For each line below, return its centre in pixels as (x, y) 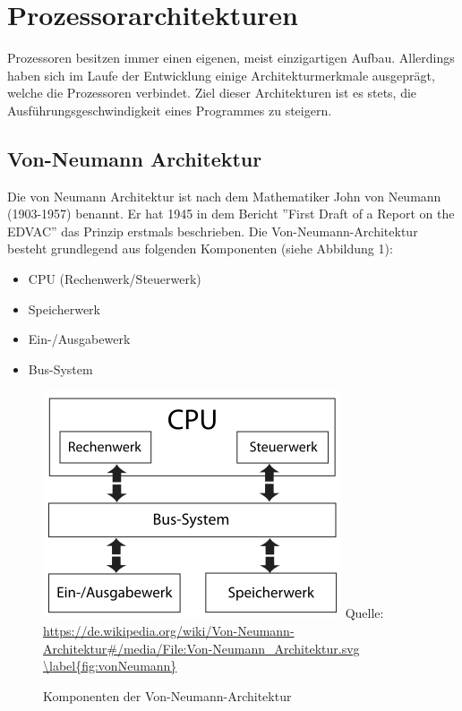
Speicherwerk (64, 308)
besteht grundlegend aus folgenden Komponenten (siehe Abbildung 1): (200, 248)
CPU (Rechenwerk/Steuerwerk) (115, 279)
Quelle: (364, 613)
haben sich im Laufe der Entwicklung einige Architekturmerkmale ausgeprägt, (221, 75)
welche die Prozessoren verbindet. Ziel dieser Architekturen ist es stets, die (212, 93)
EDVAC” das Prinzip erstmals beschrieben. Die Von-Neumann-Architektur (213, 231)
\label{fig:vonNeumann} (110, 666)
